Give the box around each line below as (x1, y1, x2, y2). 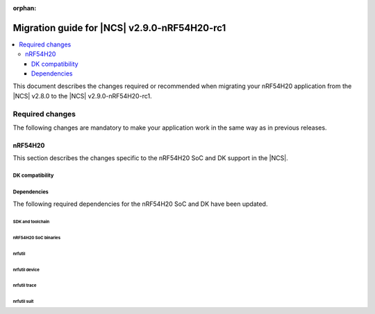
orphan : (12, 4, 37, 12)
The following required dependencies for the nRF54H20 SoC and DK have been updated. (12, 200, 268, 208)
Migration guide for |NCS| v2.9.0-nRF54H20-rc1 (12, 21, 226, 34)
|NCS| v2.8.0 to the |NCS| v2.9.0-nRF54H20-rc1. (12, 91, 152, 100)
